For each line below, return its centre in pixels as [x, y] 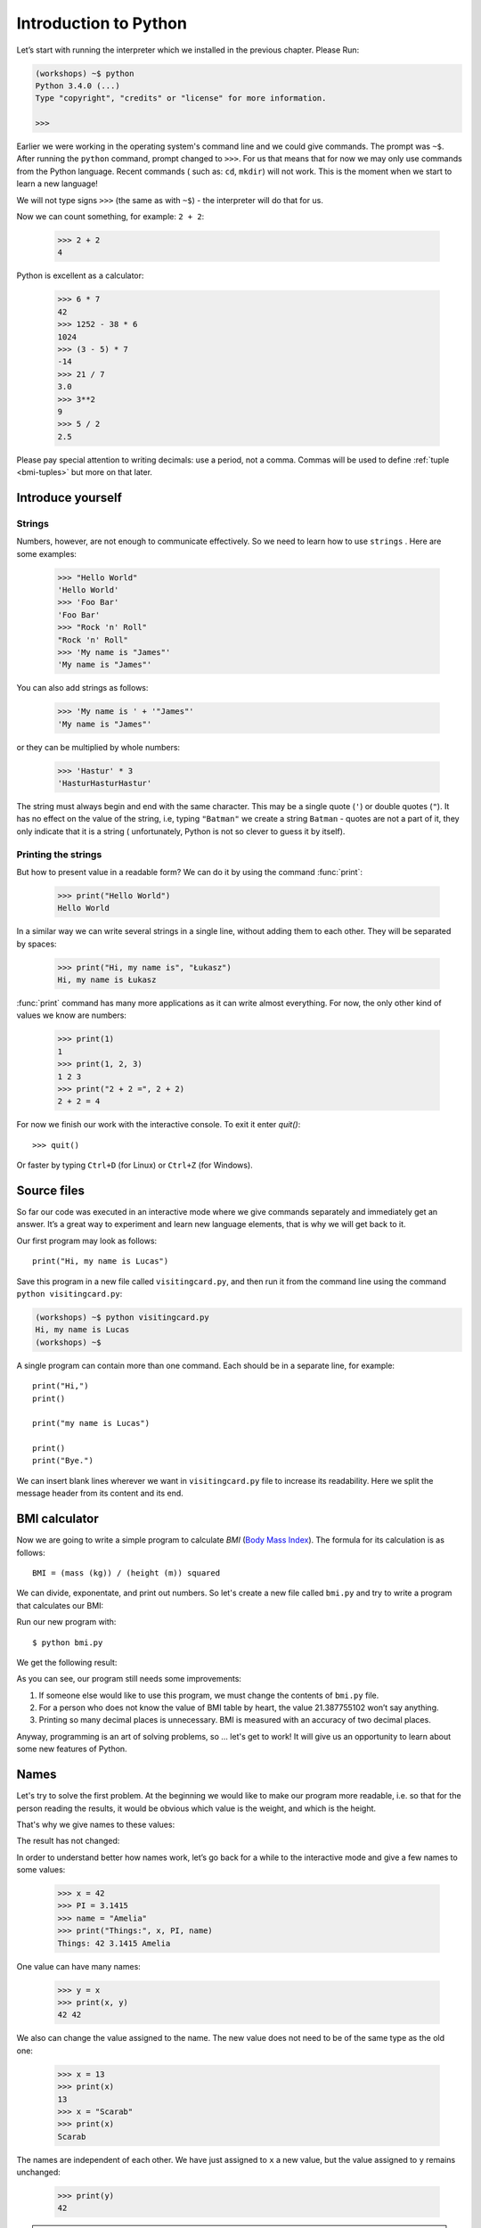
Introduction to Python [102, 23]
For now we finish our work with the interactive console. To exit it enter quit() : [159, 1125]
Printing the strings [59, 854]
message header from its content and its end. [100, 1494]
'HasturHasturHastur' [105, 783]
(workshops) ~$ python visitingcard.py [122, 1317]
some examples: [47, 553]
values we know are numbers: [71, 1015]
